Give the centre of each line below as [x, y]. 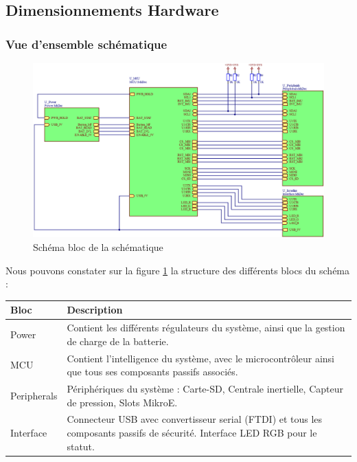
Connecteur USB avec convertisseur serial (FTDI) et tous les [195, 419]
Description [95, 310]
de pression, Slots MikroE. [122, 402]
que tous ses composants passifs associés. [152, 372]
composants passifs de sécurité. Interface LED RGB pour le [192, 433]
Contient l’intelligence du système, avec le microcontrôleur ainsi [201, 358]
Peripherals [34, 395]
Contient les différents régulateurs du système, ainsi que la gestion [206, 328]
